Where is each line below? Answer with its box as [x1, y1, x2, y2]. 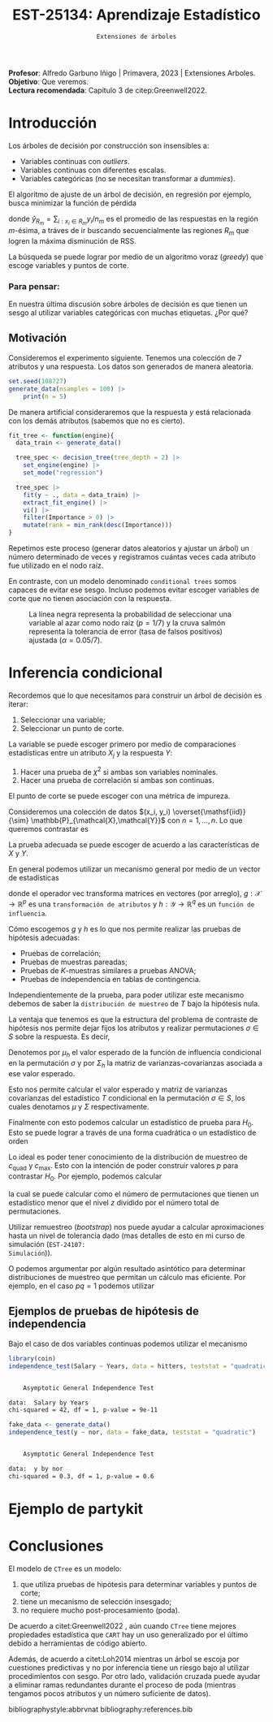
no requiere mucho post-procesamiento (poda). [19, 1605, 180, 1615]
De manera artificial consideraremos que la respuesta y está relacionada [8, 407, 252, 417]
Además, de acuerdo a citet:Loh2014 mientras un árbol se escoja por [8, 1654, 240, 1664]
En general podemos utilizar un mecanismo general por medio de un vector [8, 864, 261, 874]
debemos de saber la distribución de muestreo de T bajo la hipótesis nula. [8, 999, 260, 1009]
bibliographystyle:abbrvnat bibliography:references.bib [8, 1704, 193, 1714]
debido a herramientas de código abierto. [8, 1638, 148, 1648]
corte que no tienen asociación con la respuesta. [8, 594, 172, 604]
